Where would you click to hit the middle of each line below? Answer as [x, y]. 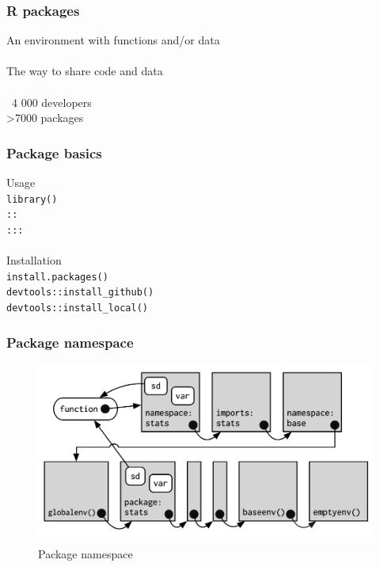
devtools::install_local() [77, 308]
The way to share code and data [85, 71]
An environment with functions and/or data [113, 40]
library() [32, 199]
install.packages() [57, 277]
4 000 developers [51, 102]
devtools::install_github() [80, 293]
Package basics [54, 152]
